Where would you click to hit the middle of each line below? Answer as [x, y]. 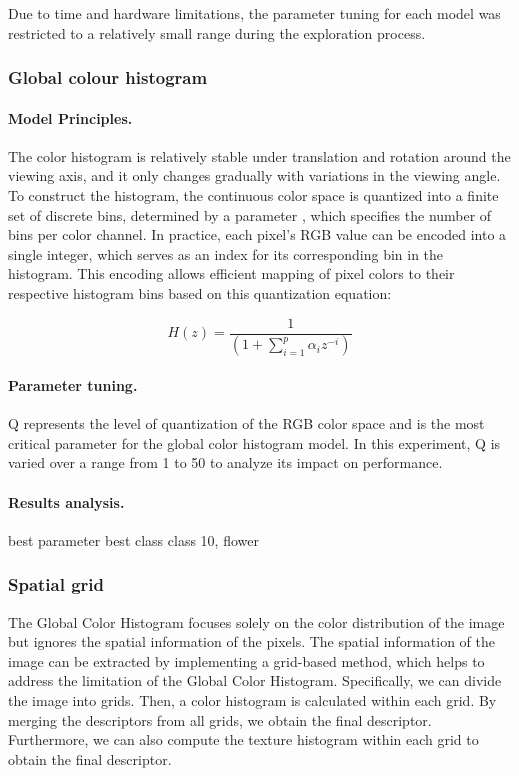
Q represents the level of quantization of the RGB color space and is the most [246, 423]
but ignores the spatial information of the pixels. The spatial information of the [251, 641]
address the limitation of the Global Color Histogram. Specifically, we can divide [255, 680]
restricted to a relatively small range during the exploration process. [217, 32]
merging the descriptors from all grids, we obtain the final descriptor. [220, 719]
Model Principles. [70, 117]
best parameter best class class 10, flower [133, 539]
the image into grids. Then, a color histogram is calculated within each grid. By [252, 700]
